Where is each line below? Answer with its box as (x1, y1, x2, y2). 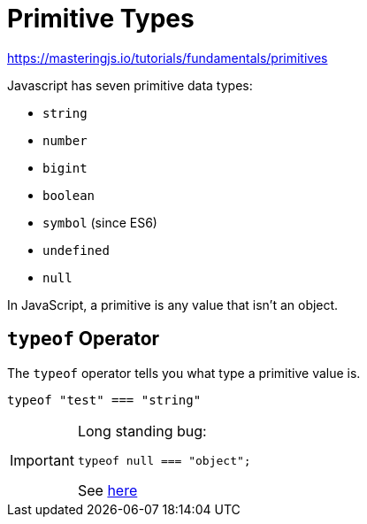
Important (10, 451, 74, 470)
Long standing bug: (77, 421, 207, 440)
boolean (42, 188, 96, 203)
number (42, 133, 88, 148)
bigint (42, 160, 88, 175)
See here (77, 481, 138, 499)
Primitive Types (7, 4, 195, 34)
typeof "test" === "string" (7, 392, 202, 407)
